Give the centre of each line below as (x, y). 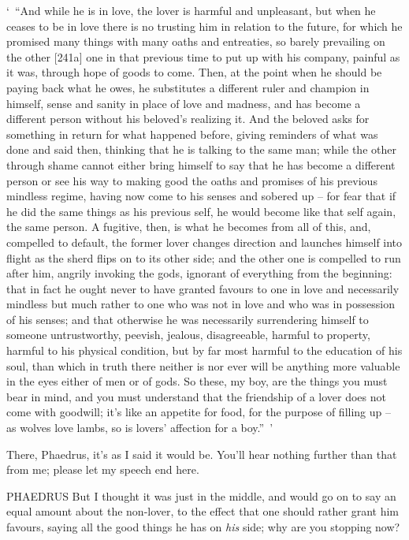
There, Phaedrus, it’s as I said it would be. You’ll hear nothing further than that (202, 454)
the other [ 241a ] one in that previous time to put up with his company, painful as (203, 56)
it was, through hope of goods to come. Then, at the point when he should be (194, 72)
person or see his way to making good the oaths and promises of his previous (192, 180)
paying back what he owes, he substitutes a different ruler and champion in (188, 87)
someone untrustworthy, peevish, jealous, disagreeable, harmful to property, (188, 335)
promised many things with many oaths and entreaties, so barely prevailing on (196, 41)
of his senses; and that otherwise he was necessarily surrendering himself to (188, 319)
